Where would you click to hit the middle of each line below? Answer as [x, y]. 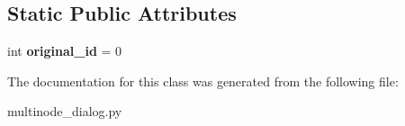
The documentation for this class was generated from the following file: [203, 81]
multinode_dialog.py [65, 111]
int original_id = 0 [65, 51]
